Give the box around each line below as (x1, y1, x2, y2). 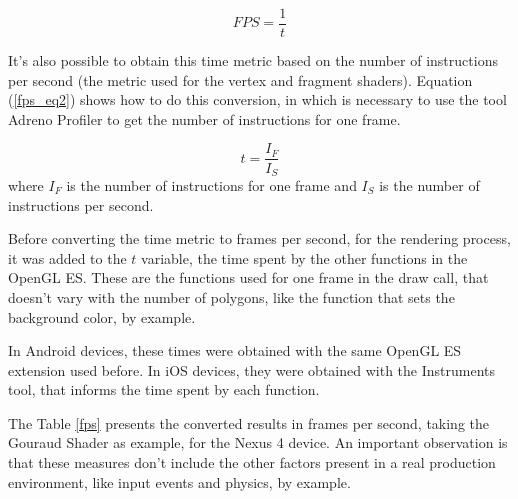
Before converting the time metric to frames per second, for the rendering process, (8, 228, 511, 249)
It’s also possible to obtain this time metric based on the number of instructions (8, 50, 498, 71)
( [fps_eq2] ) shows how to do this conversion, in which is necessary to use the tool (8, 89, 507, 110)
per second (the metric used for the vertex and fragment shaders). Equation (8, 69, 473, 90)
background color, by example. (8, 306, 196, 327)
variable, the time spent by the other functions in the (141, 247, 468, 268)
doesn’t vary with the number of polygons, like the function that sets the (8, 286, 455, 307)
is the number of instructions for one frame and (66, 174, 357, 195)
